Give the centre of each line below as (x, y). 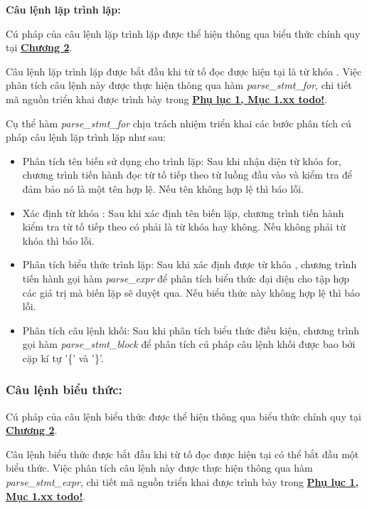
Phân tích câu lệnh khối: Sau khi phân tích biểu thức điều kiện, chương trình (191, 330)
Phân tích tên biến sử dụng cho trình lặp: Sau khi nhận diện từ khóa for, (182, 160)
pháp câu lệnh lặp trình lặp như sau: (86, 137)
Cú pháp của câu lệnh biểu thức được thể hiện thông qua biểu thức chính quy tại (183, 416)
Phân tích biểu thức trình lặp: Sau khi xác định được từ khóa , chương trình (190, 264)
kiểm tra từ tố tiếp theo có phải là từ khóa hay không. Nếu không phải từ (184, 227)
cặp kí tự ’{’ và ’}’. (63, 358)
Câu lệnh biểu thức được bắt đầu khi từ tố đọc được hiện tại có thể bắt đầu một (182, 454)
